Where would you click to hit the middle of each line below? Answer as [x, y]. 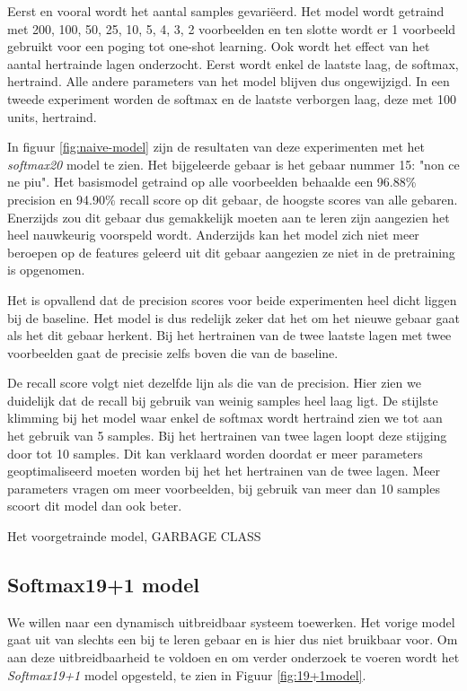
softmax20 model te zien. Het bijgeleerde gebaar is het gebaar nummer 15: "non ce [233, 164]
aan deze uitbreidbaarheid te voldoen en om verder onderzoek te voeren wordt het [233, 657]
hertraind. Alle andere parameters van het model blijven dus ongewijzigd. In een [229, 81]
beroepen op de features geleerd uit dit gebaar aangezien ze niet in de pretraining [231, 252]
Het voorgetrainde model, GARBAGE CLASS [134, 536]
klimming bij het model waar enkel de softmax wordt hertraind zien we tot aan [225, 418]
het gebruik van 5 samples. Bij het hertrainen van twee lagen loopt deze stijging [227, 436]
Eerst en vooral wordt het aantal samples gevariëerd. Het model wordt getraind [226, 11]
